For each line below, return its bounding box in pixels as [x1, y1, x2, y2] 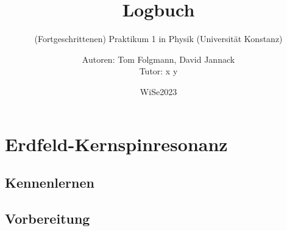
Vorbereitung [5, 208, 90, 227]
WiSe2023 [140, 85, 177, 98]
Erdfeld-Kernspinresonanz [5, 131, 228, 156]
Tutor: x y [139, 65, 178, 77]
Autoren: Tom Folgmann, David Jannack [82, 52, 235, 65]
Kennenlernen [5, 173, 94, 192]
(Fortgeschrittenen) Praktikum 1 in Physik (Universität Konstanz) [34, 32, 283, 45]
